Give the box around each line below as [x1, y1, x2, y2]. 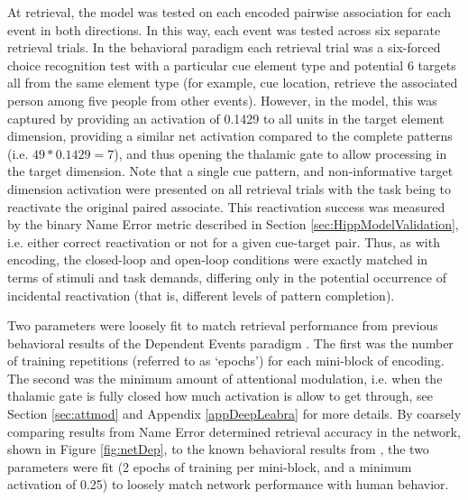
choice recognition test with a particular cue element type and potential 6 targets [7, 55, 456, 74]
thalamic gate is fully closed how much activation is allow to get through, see [7, 386, 434, 405]
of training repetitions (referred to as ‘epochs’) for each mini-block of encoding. [7, 351, 445, 370]
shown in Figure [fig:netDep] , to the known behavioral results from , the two [7, 440, 429, 458]
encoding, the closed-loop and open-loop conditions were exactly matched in [7, 250, 428, 269]
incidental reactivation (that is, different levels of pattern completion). [7, 285, 395, 304]
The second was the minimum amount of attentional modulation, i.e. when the [7, 368, 443, 387]
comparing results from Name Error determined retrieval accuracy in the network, [7, 421, 461, 440]
